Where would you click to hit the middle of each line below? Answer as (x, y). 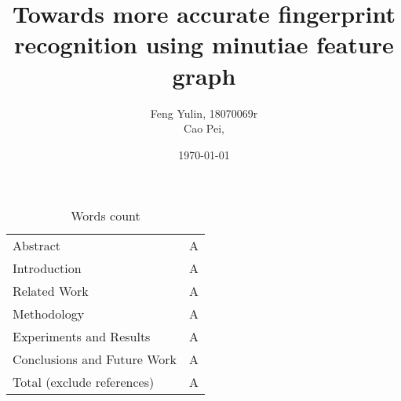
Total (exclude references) (84, 382)
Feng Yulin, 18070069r (204, 113)
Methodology (49, 314)
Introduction (47, 268)
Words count (106, 216)
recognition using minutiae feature (204, 44)
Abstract (37, 246)
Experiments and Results (82, 337)
